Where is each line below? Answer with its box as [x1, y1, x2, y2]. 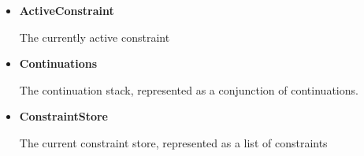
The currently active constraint [19, 28, 170, 45]
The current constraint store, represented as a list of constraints [19, 134, 328, 150]
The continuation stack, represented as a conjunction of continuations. [19, 81, 358, 98]
